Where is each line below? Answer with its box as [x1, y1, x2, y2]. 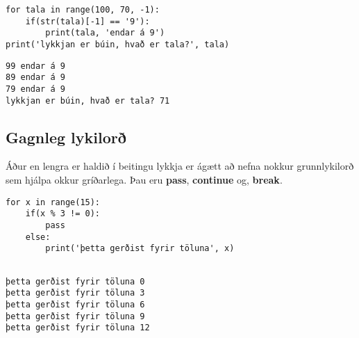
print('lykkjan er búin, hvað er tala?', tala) [6, 39, 230, 49]
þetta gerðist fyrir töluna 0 [6, 276, 145, 287]
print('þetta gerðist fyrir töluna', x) [45, 243, 235, 254]
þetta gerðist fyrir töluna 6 [6, 299, 145, 309]
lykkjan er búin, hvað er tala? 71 [6, 95, 170, 106]
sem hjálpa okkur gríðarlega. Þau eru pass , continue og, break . [6, 172, 283, 187]
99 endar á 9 [6, 61, 65, 71]
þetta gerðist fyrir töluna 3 [6, 288, 145, 298]
